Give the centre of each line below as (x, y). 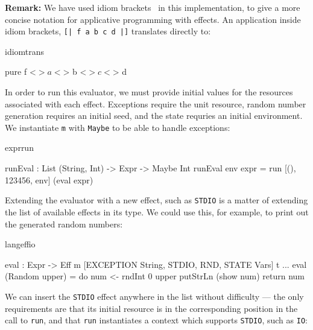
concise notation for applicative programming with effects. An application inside (153, 19)
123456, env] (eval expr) (49, 179)
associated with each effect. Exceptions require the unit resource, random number (156, 103)
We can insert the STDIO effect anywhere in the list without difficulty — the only (154, 296)
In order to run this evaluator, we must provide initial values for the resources (149, 92)
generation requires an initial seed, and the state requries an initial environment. (154, 116)
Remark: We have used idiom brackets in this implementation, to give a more (153, 7)
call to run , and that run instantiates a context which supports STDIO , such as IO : (156, 320)
